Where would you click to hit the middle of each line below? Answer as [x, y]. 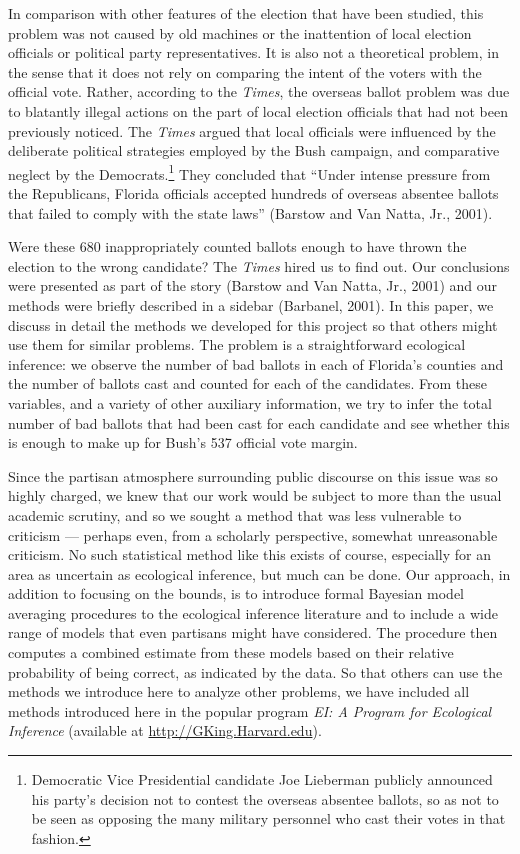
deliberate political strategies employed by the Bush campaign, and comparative [254, 150]
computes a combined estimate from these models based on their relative [231, 652]
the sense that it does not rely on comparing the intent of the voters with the [245, 71]
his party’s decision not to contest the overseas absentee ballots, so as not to [265, 798]
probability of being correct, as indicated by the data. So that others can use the [255, 671]
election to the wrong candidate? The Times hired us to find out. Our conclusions [259, 265]
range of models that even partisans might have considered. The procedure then [253, 632]
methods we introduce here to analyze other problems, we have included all [239, 691]
